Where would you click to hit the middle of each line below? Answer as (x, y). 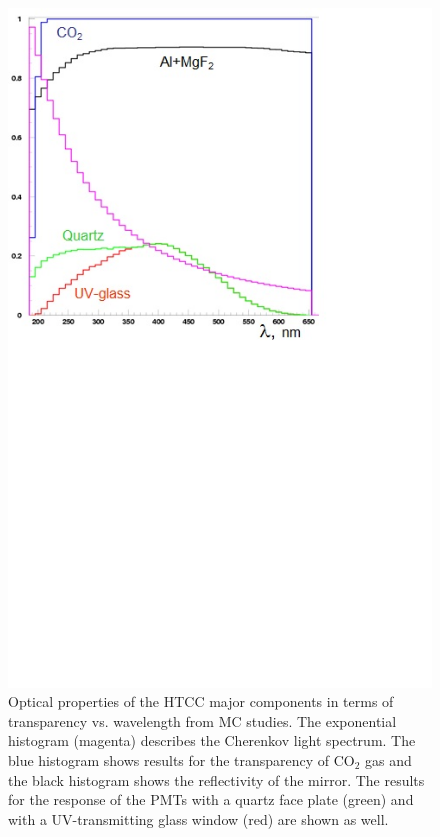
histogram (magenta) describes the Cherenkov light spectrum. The (212, 740)
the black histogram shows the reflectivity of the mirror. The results (216, 779)
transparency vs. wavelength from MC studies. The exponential (202, 720)
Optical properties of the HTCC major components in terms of (201, 701)
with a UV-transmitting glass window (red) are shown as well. (198, 818)
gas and (388, 759)
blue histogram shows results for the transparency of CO (181, 759)
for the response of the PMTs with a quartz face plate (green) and (211, 799)
